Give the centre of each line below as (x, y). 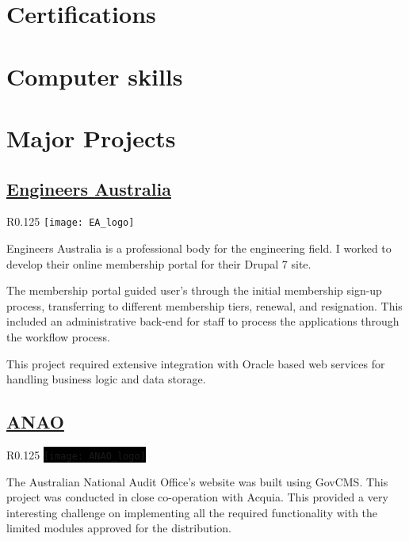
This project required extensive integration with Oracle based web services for (196, 363)
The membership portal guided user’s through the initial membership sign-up (194, 290)
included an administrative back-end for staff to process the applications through (203, 321)
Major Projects (91, 137)
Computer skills (95, 76)
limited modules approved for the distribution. (119, 528)
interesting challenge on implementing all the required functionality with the (192, 512)
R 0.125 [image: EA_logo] (71, 221)
